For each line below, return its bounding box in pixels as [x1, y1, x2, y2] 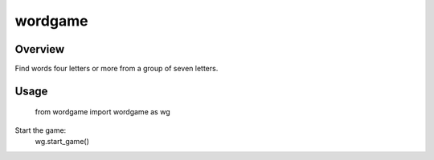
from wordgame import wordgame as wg [35, 107, 170, 117]
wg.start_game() [35, 137, 90, 146]
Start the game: [14, 125, 67, 135]
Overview [14, 42, 65, 56]
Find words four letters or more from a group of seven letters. [14, 64, 219, 74]
